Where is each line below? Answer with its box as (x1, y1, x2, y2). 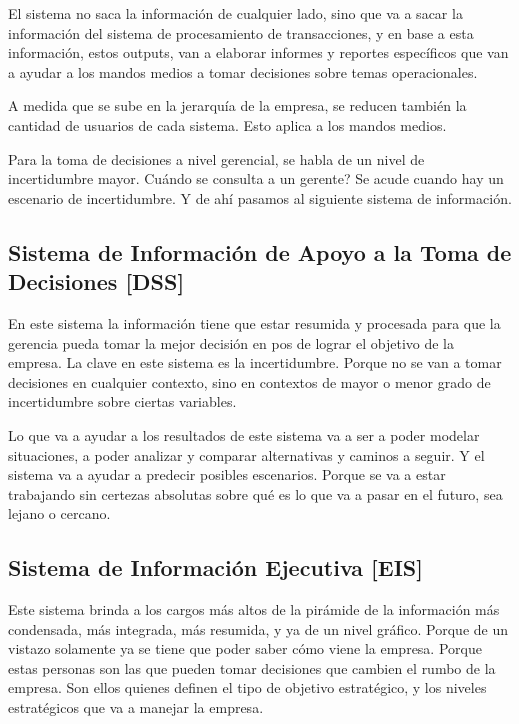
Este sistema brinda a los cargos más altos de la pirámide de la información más (8, 599, 500, 620)
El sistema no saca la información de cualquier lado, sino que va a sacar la (8, 3, 463, 23)
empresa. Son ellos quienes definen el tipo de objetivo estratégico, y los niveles (8, 677, 487, 698)
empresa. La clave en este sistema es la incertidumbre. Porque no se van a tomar (8, 352, 502, 373)
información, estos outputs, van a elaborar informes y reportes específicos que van (8, 42, 509, 63)
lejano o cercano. (8, 503, 111, 524)
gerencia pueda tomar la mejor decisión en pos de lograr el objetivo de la (8, 332, 454, 353)
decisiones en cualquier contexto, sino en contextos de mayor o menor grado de (8, 371, 491, 392)
